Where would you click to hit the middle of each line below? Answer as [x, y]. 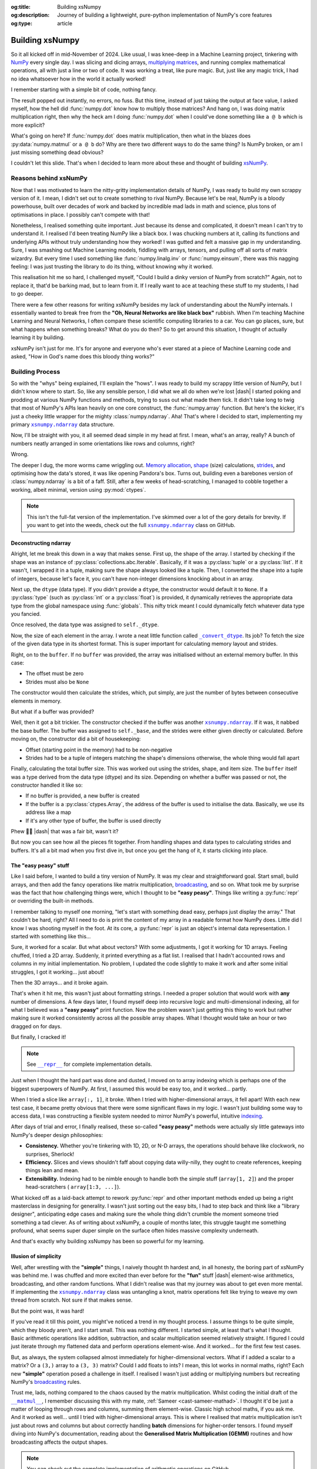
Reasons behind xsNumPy [49, 178]
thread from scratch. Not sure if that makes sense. [72, 1300]
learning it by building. [38, 337]
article [65, 23]
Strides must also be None [57, 682]
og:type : [21, 23]
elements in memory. [36, 701]
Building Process [36, 371]
